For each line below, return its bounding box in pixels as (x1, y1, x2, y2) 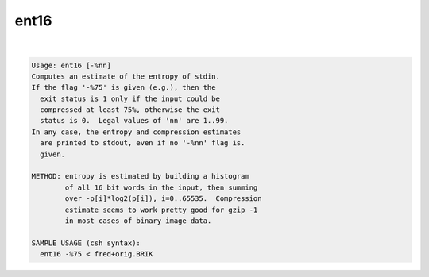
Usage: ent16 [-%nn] (31, 60, 111, 70)
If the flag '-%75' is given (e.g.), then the (31, 83, 216, 92)
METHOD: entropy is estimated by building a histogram (31, 171, 249, 181)
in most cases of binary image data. (64, 217, 212, 225)
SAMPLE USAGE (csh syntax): (31, 238, 141, 248)
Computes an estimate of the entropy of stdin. (31, 71, 220, 81)
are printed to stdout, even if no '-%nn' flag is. (40, 139, 245, 148)
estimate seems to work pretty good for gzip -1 (64, 205, 258, 214)
